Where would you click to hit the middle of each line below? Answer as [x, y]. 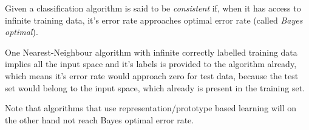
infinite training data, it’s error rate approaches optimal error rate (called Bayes [154, 20]
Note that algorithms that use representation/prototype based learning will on [151, 108]
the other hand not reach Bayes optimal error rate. [100, 119]
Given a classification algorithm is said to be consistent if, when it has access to [153, 8]
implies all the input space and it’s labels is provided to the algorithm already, [151, 64]
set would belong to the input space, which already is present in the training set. [155, 87]
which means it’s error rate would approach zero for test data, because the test [152, 75]
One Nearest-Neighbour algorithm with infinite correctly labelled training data [151, 52]
